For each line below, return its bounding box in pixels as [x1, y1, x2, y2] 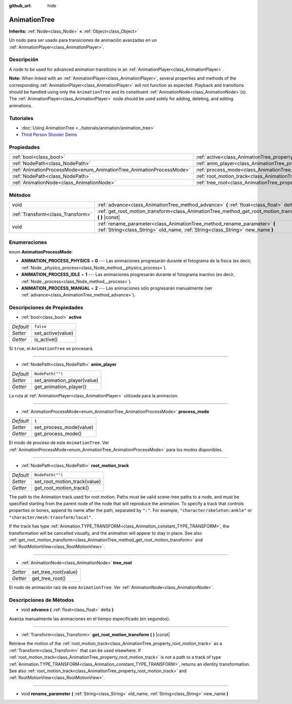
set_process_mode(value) [34, 424, 94, 431]
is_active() [34, 336, 58, 343]
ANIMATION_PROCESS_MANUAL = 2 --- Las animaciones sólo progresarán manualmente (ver [21, 285, 213, 291]
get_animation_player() [34, 383, 87, 390]
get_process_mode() [34, 430, 82, 437]
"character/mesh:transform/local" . [9, 514, 92, 520]
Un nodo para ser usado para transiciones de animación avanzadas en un [9, 37, 157, 43]
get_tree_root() [32, 575, 66, 582]
